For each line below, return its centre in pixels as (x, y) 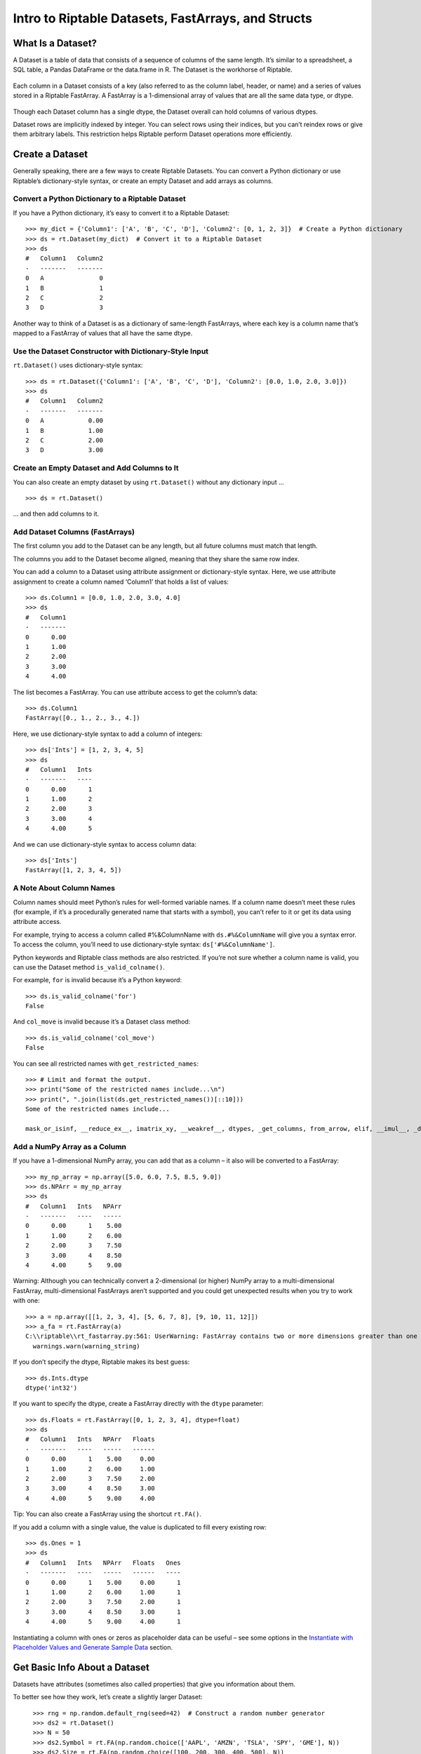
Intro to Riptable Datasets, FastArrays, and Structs (162, 18)
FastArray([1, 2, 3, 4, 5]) (74, 870)
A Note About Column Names (64, 888)
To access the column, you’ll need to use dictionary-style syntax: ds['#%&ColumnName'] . (144, 944)
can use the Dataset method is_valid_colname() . (89, 967)
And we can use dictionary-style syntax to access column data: (105, 844)
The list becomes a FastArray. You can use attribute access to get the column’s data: (135, 692)
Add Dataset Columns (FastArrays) (74, 532)
